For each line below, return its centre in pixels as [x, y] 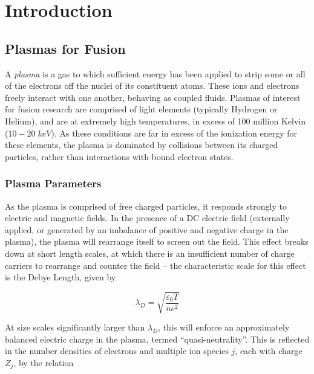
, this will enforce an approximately [224, 327]
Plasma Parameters [53, 183]
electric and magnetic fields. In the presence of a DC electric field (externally [147, 218]
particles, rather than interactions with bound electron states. [119, 156]
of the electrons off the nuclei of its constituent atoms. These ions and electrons [152, 85]
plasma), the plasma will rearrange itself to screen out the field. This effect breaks [157, 241]
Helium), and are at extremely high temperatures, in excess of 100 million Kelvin [155, 121]
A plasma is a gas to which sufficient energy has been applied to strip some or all [155, 73]
